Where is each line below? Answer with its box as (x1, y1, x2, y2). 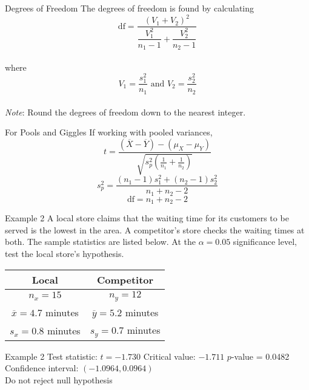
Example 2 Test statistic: (5, 349, 98, 362)
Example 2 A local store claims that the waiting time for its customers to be (5, 212, 289, 224)
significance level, (233, 235, 297, 248)
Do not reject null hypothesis (5, 373, 113, 386)
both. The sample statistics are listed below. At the (5, 235, 196, 248)
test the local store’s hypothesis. (5, 247, 124, 260)
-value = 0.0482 (231, 349, 290, 362)
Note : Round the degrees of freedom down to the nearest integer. (5, 105, 246, 118)
